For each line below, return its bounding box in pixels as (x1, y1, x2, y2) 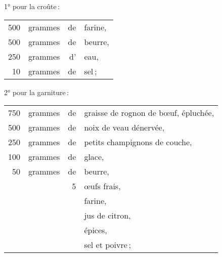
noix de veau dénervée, (84, 121, 165, 134)
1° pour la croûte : (4, 1, 60, 11)
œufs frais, (84, 180, 121, 192)
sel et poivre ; (84, 239, 131, 251)
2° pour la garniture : (4, 87, 69, 97)
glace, (84, 151, 104, 163)
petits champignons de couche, (84, 136, 192, 148)
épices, (84, 224, 107, 236)
